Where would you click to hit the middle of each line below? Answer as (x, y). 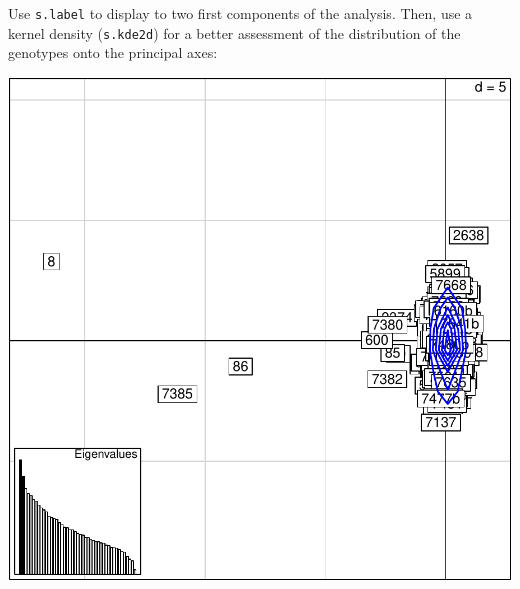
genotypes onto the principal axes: (113, 52)
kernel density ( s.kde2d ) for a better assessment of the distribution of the (234, 32)
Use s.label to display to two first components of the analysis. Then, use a (240, 13)
